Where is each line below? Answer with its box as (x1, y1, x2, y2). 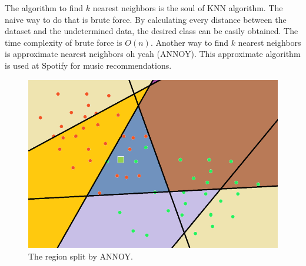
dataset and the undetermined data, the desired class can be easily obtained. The (5, 25, 298, 37)
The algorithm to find (5, 2, 84, 14)
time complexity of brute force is (5, 36, 122, 48)
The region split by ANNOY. (28, 250, 133, 262)
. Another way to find (150, 36, 229, 48)
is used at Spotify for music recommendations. (5, 59, 172, 71)
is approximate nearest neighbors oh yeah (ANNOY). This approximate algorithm (5, 48, 301, 60)
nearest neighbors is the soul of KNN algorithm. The (92, 2, 283, 14)
